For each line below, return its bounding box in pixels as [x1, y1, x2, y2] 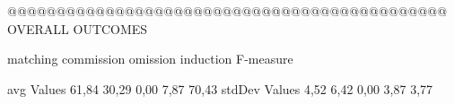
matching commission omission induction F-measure [7, 49, 293, 68]
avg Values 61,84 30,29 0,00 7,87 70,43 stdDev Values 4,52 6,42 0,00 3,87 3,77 [7, 79, 433, 98]
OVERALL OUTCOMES [7, 19, 148, 38]
